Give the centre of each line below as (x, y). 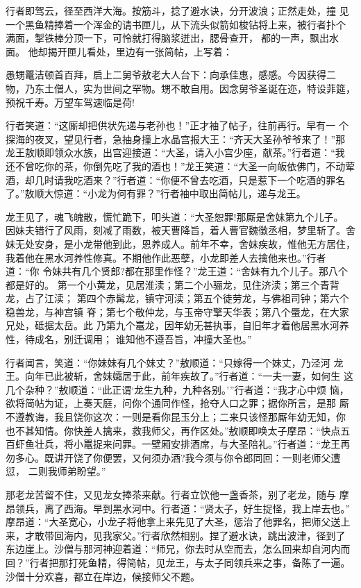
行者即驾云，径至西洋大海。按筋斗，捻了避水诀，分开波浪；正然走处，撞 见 (177, 10)
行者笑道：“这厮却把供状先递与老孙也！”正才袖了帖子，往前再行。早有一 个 (177, 125)
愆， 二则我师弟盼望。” (56, 471)
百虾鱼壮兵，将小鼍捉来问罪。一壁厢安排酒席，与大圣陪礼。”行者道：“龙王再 (178, 444)
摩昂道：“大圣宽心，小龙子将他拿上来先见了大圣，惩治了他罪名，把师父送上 (178, 522)
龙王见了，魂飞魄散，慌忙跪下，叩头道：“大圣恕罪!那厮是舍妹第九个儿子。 (175, 216)
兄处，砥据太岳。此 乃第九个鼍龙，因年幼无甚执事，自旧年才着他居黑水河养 (177, 325)
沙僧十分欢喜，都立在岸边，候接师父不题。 (103, 576)
